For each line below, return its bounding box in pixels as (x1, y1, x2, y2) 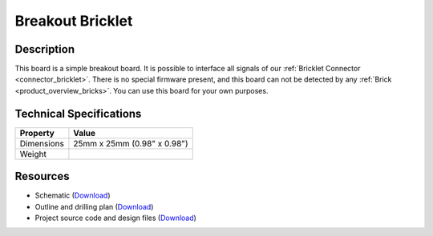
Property (19, 127, 55, 138)
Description (14, 42, 75, 56)
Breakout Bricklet (14, 12, 133, 30)
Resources (14, 170, 70, 183)
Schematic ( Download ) (34, 190, 111, 200)
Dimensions (19, 138, 64, 149)
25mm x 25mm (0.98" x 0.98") (73, 138, 188, 149)
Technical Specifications (14, 106, 142, 120)
